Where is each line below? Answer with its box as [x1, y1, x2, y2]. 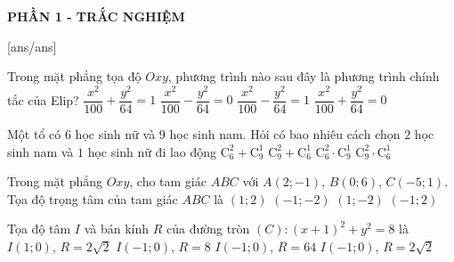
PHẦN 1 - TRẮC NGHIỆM [7, 7, 185, 25]
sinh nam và [7, 142, 74, 160]
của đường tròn [166, 219, 250, 238]
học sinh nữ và [75, 124, 156, 143]
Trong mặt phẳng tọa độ [7, 67, 142, 86]
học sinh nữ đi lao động [87, 142, 217, 160]
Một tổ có [7, 124, 61, 143]
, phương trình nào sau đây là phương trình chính [167, 67, 440, 86]
